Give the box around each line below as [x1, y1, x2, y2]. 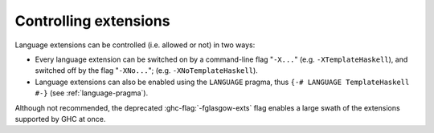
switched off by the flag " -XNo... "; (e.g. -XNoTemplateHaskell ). [35, 66, 259, 75]
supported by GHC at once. [14, 114, 106, 123]
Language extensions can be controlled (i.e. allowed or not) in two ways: [14, 40, 256, 50]
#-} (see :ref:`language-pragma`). [35, 88, 149, 98]
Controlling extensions [14, 12, 170, 30]
